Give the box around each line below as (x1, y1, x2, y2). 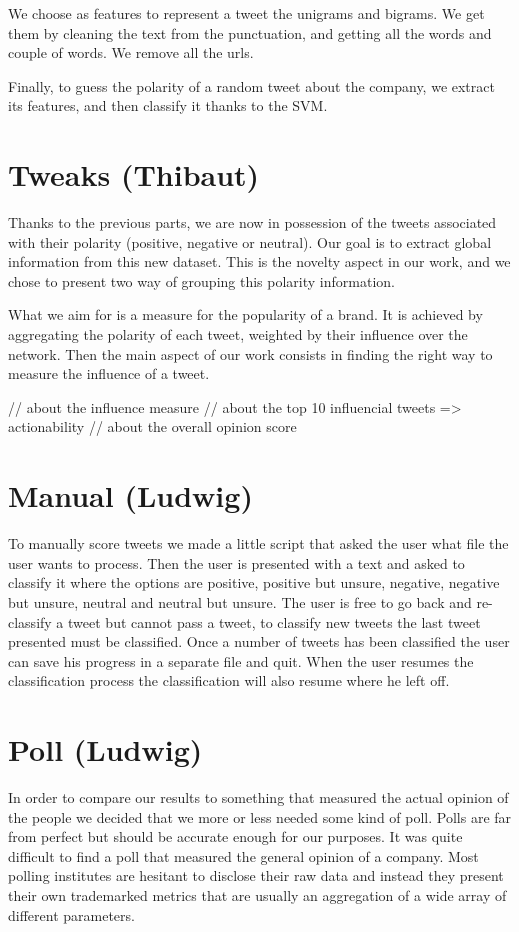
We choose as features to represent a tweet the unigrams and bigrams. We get (8, 3, 485, 23)
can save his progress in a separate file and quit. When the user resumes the (8, 650, 474, 671)
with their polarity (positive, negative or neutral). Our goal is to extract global (8, 231, 492, 252)
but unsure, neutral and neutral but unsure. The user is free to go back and (8, 591, 472, 612)
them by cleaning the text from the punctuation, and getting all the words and (8, 22, 492, 43)
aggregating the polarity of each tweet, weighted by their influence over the (8, 324, 468, 345)
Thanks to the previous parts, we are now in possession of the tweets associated (8, 212, 497, 233)
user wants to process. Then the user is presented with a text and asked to (8, 552, 465, 573)
